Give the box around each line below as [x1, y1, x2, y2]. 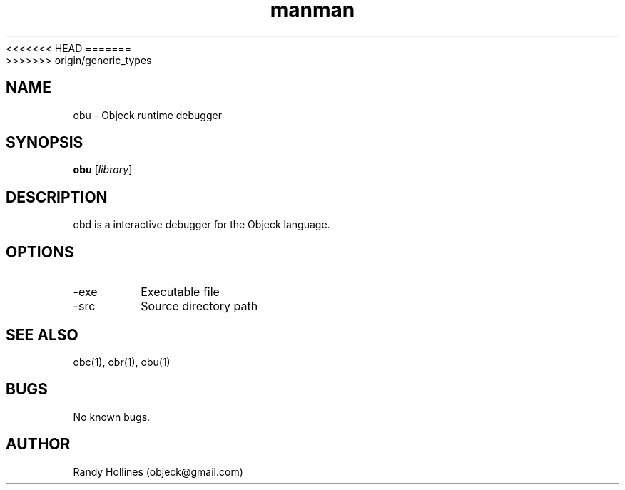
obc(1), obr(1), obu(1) [73, 355, 171, 368]
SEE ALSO [6, 325, 78, 344]
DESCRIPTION [6, 188, 108, 206]
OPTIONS [6, 243, 74, 261]
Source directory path [141, 299, 258, 314]
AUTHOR [6, 435, 71, 454]
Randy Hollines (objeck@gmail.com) [73, 465, 243, 478]
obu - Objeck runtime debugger [73, 108, 222, 121]
